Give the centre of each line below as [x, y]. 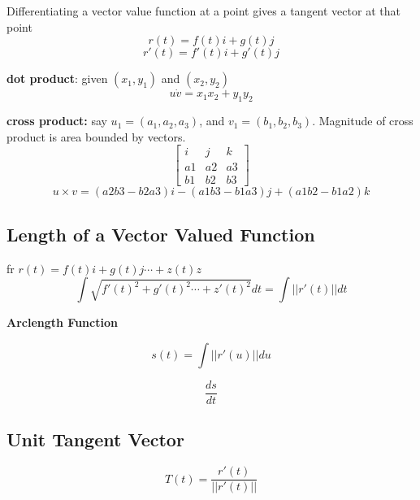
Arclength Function [62, 322]
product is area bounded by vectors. [96, 136]
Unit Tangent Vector [95, 439]
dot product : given [57, 78]
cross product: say [57, 121]
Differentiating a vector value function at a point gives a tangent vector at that [204, 11]
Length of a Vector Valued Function [161, 234]
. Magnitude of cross [363, 121]
